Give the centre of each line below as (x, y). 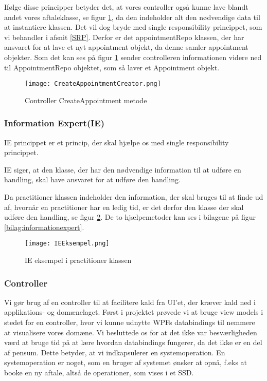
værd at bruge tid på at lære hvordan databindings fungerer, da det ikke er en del (133, 342)
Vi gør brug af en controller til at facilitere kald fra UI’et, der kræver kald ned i (130, 302)
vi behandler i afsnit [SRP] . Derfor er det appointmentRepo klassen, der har (124, 37)
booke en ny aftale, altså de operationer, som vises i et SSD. (99, 372)
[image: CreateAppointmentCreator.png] (93, 84)
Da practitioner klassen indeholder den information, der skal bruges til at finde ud (134, 197)
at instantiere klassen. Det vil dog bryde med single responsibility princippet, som (133, 27)
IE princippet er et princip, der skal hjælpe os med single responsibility (117, 142)
